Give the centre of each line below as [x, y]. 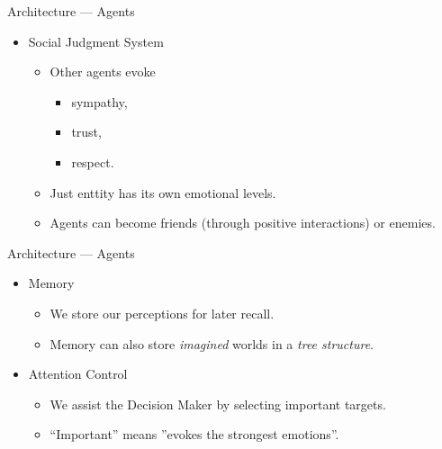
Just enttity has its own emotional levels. [163, 192]
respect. [93, 162]
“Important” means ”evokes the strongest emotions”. [194, 434]
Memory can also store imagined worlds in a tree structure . [212, 343]
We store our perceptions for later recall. [162, 313]
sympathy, [99, 101]
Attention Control [78, 374]
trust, [86, 132]
